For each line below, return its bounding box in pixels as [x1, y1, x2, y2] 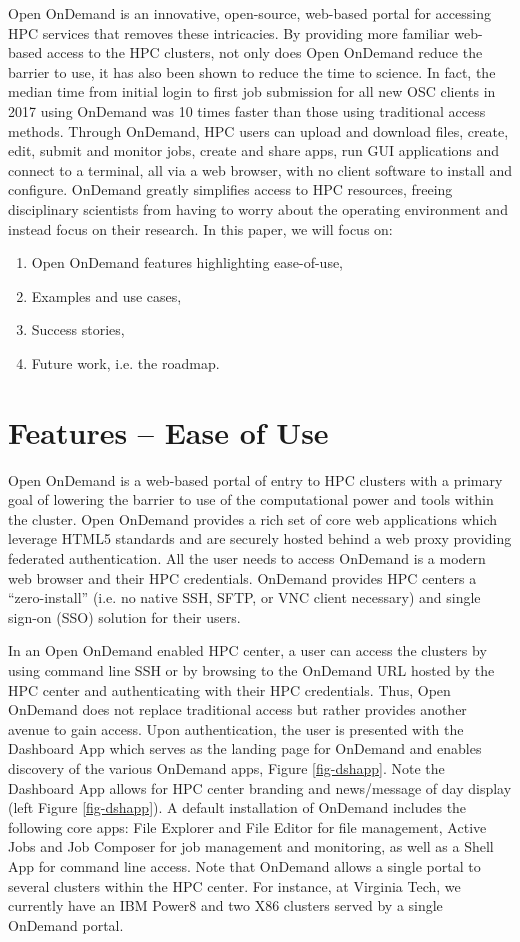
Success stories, [31, 319, 125, 340]
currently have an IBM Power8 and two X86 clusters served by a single [8, 895, 443, 916]
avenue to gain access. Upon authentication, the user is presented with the [8, 718, 464, 739]
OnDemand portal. [8, 914, 124, 935]
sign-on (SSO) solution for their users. [8, 606, 241, 627]
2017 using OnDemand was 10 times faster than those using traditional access [8, 100, 486, 121]
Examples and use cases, [31, 285, 182, 306]
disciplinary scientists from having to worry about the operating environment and [8, 198, 508, 219]
